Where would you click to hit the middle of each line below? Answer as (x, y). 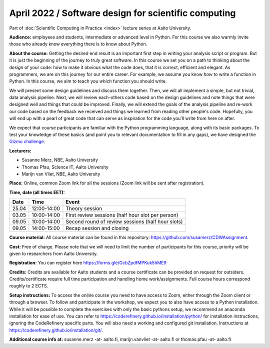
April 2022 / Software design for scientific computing (122, 13)
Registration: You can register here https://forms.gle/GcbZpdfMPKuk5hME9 (88, 263)
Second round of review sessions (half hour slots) (124, 221)
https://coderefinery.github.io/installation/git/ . (56, 330)
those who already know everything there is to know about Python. (78, 44)
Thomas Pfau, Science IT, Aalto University (65, 167)
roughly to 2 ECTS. (29, 286)
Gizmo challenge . (27, 141)
